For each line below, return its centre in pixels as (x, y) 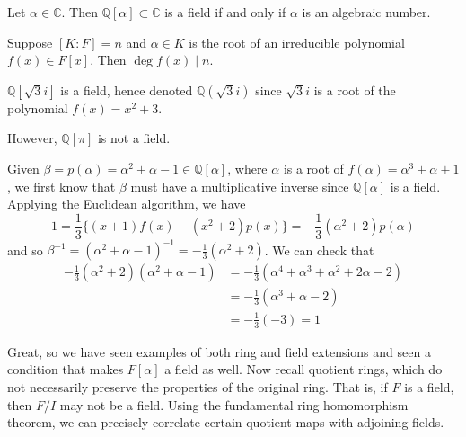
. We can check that (319, 250)
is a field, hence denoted (127, 89)
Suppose (30, 42)
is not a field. (134, 138)
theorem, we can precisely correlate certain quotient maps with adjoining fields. (226, 422)
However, (32, 138)
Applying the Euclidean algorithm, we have (127, 204)
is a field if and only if (225, 12)
